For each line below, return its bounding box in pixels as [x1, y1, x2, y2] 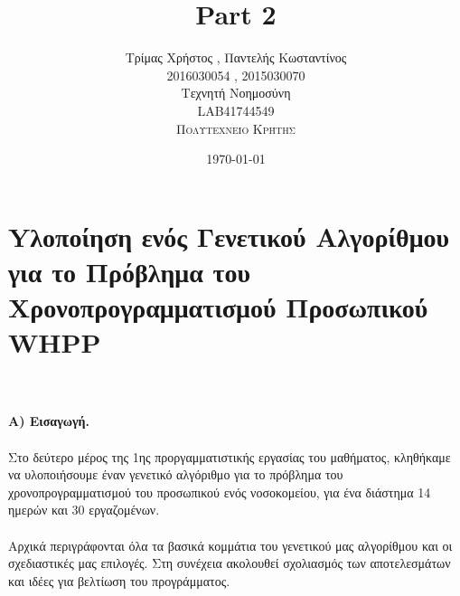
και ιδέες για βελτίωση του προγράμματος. [8, 571, 230, 590]
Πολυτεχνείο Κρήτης [175, 118, 296, 137]
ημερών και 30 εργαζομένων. [8, 500, 160, 519]
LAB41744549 [197, 100, 275, 119]
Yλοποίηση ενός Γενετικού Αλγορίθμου [8, 217, 450, 254]
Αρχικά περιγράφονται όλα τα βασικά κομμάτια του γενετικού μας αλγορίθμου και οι [8, 535, 453, 554]
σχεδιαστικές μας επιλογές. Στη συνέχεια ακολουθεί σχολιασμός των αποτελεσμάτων [8, 553, 451, 572]
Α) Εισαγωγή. [8, 412, 89, 430]
